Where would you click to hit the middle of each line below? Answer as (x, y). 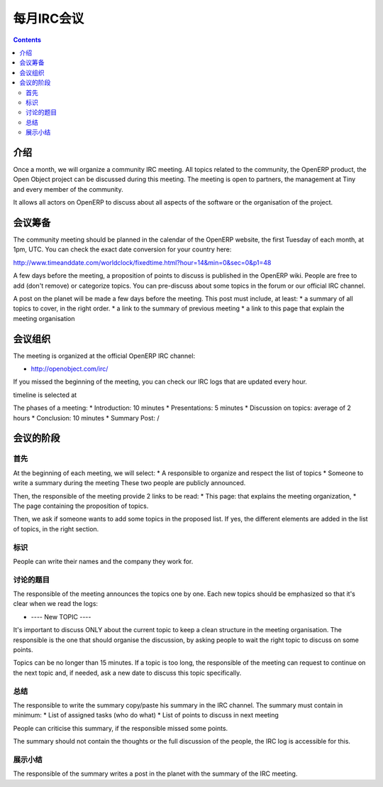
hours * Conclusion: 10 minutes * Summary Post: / (86, 418)
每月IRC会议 (49, 18)
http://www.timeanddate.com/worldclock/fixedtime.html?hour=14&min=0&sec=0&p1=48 (142, 262)
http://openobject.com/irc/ (70, 369)
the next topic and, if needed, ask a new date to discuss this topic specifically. (127, 673)
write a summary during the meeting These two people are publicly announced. (129, 483)
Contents (27, 40)
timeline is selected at (45, 395)
